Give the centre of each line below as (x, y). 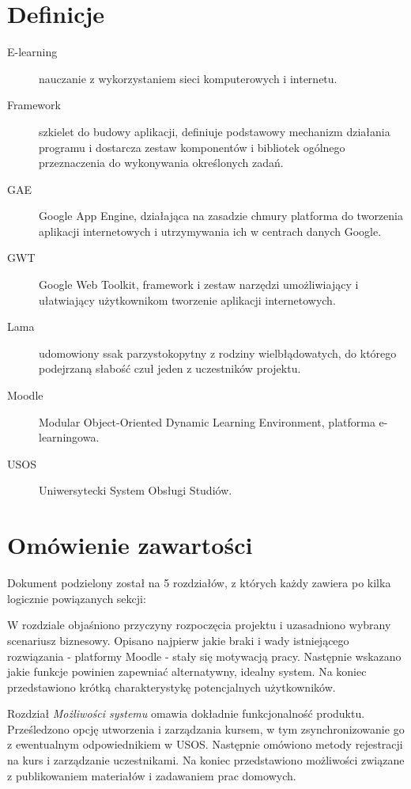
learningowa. (69, 437)
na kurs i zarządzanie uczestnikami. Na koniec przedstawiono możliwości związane (206, 760)
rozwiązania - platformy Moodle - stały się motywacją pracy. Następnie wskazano (204, 656)
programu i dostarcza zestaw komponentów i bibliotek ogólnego (192, 147)
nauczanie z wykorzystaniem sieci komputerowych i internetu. (188, 78)
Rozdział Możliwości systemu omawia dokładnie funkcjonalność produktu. (186, 713)
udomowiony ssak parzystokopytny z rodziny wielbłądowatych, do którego (218, 353)
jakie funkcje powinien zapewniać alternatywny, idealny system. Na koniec (187, 671)
